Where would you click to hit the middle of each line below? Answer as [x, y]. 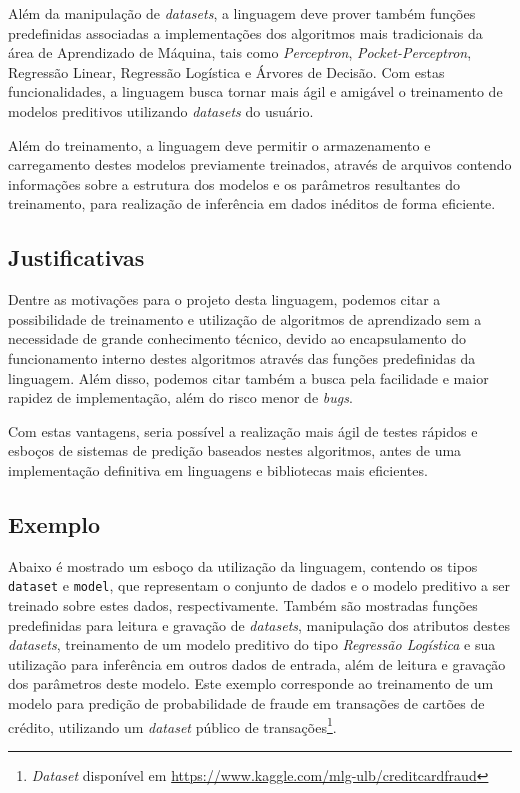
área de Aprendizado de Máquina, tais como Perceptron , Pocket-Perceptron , [240, 52]
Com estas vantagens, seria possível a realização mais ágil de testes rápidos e [243, 430]
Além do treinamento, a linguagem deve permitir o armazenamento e [219, 144]
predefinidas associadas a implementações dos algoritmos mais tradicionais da [245, 32]
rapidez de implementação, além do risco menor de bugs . [180, 397]
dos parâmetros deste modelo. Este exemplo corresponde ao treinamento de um [251, 683]
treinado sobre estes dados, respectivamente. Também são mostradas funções [243, 604]
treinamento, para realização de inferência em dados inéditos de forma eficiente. [252, 203]
